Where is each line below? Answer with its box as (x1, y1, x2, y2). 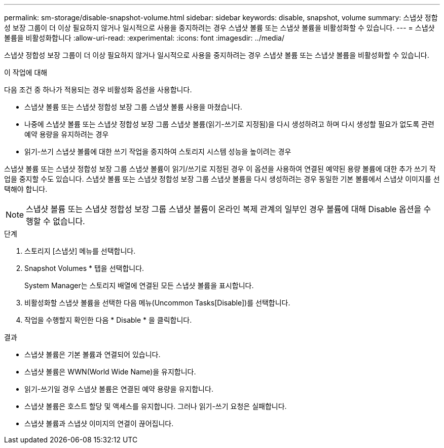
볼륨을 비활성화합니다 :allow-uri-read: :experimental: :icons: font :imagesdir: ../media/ (4, 33, 284, 42)
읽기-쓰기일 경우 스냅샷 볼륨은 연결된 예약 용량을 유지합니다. (24, 385, 213, 393)
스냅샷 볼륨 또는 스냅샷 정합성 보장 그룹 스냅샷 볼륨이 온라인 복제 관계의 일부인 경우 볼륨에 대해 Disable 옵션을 (26, 204, 422, 214)
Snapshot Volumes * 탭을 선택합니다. (24, 264, 144, 272)
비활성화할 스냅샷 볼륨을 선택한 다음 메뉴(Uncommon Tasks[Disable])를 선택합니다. (24, 298, 290, 307)
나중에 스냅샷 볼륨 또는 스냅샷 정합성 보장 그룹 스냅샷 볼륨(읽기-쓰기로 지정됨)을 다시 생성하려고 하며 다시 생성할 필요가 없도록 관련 (24, 120, 434, 128)
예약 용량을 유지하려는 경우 (24, 130, 109, 139)
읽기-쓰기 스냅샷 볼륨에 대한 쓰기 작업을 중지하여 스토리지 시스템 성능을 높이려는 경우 (24, 147, 291, 156)
